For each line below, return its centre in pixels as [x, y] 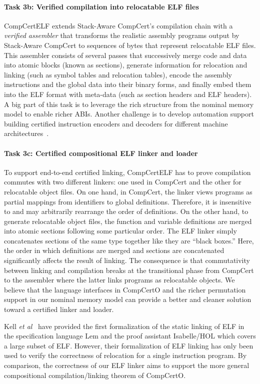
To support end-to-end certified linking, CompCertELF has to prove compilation [127, 172]
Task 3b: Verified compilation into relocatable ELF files [101, 6]
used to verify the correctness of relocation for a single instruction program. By [125, 355]
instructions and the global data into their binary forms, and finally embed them [128, 84]
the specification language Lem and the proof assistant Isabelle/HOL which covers [130, 336]
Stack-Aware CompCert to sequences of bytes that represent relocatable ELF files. [130, 45]
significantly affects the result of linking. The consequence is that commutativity [127, 260]
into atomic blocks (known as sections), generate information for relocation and [126, 65]
